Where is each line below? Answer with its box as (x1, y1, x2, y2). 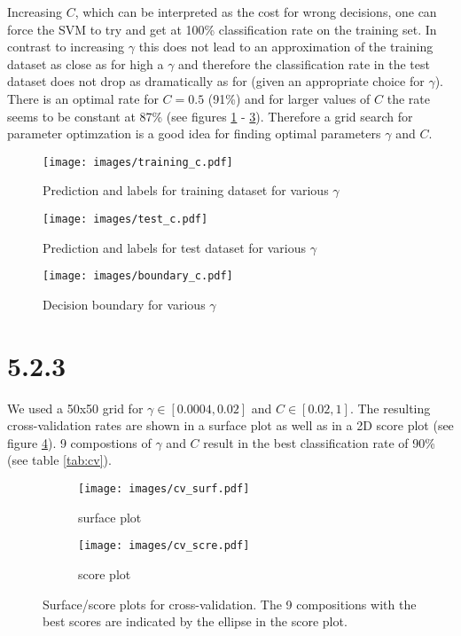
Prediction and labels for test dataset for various (43, 238, 307, 256)
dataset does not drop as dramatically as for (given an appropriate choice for (7, 72, 425, 90)
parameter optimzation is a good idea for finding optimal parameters (7, 124, 381, 143)
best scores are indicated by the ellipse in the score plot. (43, 612, 348, 631)
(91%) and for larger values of (207, 89, 371, 107)
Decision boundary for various (43, 294, 206, 313)
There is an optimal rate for (7, 89, 159, 107)
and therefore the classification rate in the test (178, 54, 430, 73)
